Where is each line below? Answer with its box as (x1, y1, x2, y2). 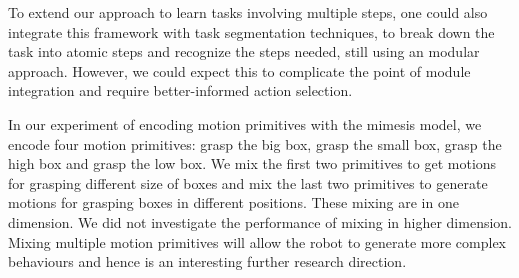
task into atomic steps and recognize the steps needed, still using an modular (8, 41, 480, 62)
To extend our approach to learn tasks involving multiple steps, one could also (8, 2, 488, 22)
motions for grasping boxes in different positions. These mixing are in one (8, 192, 459, 213)
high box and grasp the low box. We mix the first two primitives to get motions (8, 153, 497, 174)
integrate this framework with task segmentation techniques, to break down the (8, 21, 495, 42)
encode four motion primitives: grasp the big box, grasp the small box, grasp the (8, 133, 502, 154)
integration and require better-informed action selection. (8, 80, 353, 101)
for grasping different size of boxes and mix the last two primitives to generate (8, 172, 488, 193)
